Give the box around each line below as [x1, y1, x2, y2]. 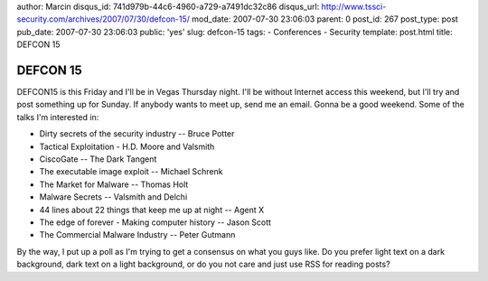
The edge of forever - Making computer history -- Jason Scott [39, 217, 271, 228]
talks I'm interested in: [16, 111, 99, 122]
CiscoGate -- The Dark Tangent [39, 154, 157, 164]
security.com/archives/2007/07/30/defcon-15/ [16, 14, 190, 24]
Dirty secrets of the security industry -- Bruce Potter [39, 128, 235, 139]
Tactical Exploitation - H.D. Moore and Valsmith [39, 141, 215, 152]
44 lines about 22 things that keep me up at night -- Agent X [39, 204, 265, 215]
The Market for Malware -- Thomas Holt [39, 179, 189, 190]
